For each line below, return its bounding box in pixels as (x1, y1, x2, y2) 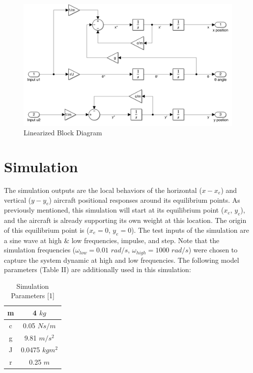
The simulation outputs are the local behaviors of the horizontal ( (4, 185, 202, 195)
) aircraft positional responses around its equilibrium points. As (49, 194, 240, 205)
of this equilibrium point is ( (4, 224, 89, 235)
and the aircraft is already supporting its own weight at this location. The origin (4, 215, 247, 225)
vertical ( (4, 194, 31, 205)
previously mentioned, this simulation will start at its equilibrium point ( (4, 205, 224, 215)
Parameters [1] (11, 290, 55, 301)
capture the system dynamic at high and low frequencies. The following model (4, 254, 239, 265)
